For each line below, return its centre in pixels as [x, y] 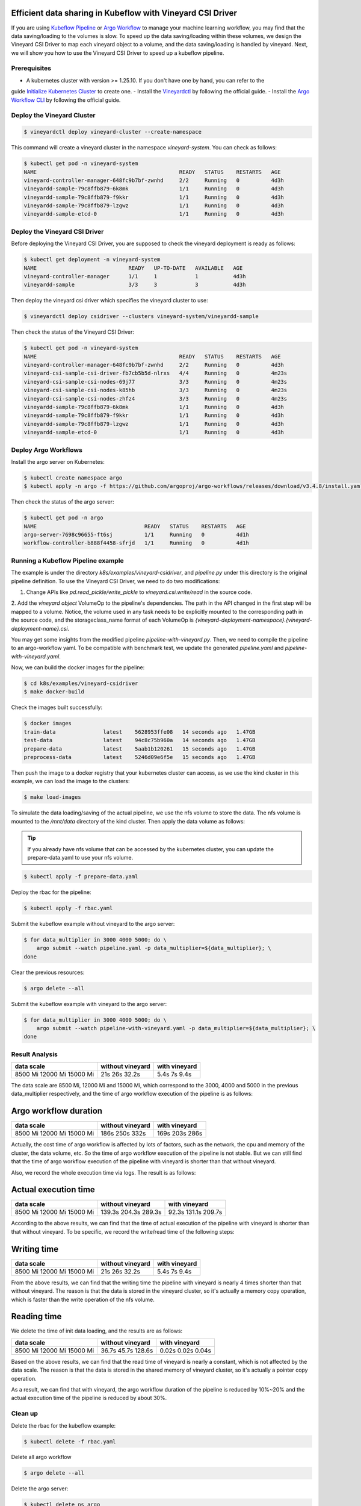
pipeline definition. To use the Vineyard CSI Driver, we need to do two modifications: [116, 581]
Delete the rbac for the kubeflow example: [63, 1425]
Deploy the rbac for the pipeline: [51, 892]
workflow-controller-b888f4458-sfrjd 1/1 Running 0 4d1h [137, 543]
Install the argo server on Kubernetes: [58, 461]
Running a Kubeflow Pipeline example [68, 560]
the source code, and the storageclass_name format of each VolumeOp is [102, 620]
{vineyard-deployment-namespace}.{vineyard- [253, 620]
